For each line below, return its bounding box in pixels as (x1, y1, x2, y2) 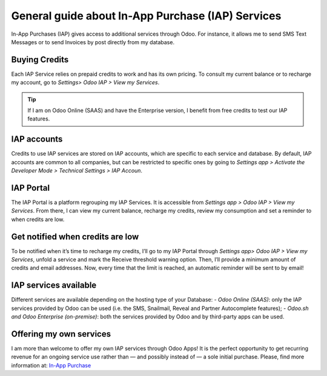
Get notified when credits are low (11, 231, 139, 242)
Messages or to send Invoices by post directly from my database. (11, 38, 175, 45)
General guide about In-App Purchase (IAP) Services (11, 9, 282, 22)
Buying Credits (11, 54, 69, 65)
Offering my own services (11, 329, 111, 339)
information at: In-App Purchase (11, 361, 91, 369)
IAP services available (11, 280, 97, 291)
